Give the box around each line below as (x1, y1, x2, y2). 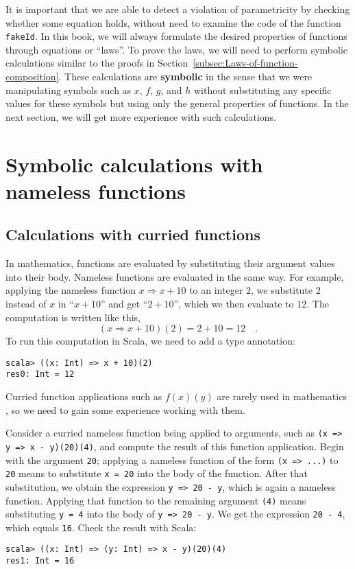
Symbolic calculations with (5, 150, 263, 178)
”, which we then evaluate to (173, 296, 294, 310)
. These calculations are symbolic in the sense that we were (58, 69, 313, 84)
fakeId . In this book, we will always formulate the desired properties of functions (5, 29, 347, 43)
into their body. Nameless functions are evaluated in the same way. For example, (5, 269, 344, 283)
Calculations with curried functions (5, 224, 260, 245)
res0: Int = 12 (5, 369, 75, 380)
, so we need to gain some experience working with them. (5, 402, 245, 417)
